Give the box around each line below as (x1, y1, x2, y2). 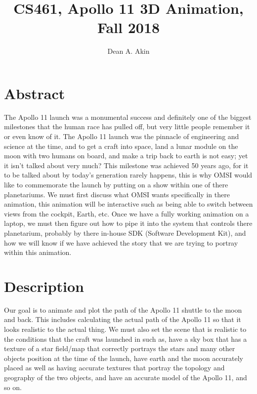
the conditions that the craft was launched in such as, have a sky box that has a (4, 333, 247, 344)
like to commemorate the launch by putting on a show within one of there (4, 179, 228, 189)
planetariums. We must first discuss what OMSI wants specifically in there (4, 189, 230, 199)
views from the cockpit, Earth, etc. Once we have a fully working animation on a (4, 208, 249, 218)
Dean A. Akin (107, 46, 150, 56)
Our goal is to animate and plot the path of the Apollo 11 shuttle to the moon (4, 304, 242, 315)
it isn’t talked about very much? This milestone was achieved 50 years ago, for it (4, 160, 249, 170)
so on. (4, 382, 22, 392)
